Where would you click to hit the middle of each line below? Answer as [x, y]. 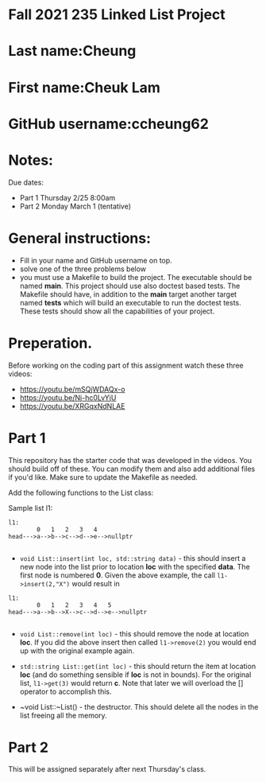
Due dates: [26, 182]
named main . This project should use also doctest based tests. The [130, 286]
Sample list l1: [31, 508]
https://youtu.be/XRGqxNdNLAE [72, 406]
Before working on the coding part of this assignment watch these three [126, 365]
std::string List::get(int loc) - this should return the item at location [138, 666]
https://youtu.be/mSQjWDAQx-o [72, 389]
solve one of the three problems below [83, 269]
